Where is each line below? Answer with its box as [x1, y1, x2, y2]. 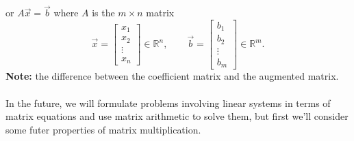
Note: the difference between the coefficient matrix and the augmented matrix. [5, 69, 339, 83]
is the [92, 5, 115, 20]
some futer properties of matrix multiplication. [5, 122, 201, 136]
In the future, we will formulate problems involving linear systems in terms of [5, 95, 331, 110]
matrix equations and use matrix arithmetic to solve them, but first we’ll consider [5, 109, 349, 123]
